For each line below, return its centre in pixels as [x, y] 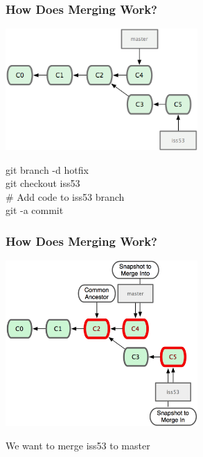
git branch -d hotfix [47, 169]
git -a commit [35, 210]
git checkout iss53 [43, 183]
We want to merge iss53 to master [78, 445]
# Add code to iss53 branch [65, 196]
